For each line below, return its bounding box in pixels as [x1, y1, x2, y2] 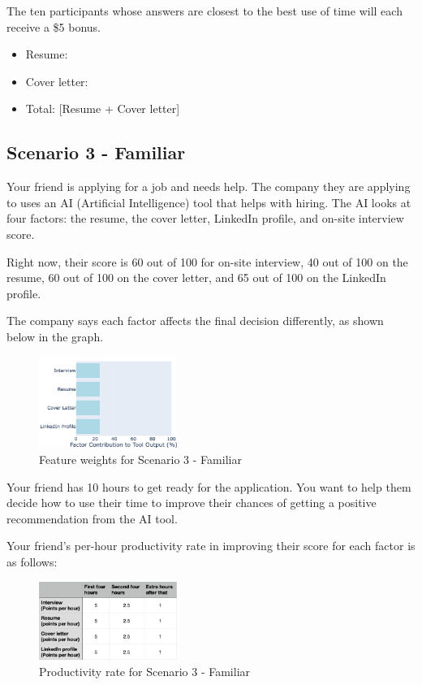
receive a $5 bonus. [6, 18, 101, 35]
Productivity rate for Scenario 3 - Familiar [39, 662, 251, 679]
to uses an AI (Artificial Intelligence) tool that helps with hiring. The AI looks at [6, 193, 411, 210]
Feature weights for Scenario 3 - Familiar [39, 451, 242, 468]
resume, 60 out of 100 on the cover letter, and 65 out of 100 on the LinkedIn [6, 269, 386, 286]
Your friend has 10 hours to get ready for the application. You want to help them [6, 478, 411, 495]
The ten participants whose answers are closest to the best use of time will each [6, 2, 403, 19]
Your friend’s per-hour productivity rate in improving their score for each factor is [6, 537, 416, 554]
